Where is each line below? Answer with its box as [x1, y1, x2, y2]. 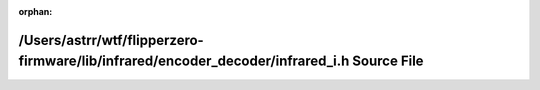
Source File [351, 53, 424, 70]
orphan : [18, 6, 53, 17]
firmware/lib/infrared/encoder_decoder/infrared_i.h [18, 53, 350, 70]
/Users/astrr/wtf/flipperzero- [18, 31, 204, 49]
